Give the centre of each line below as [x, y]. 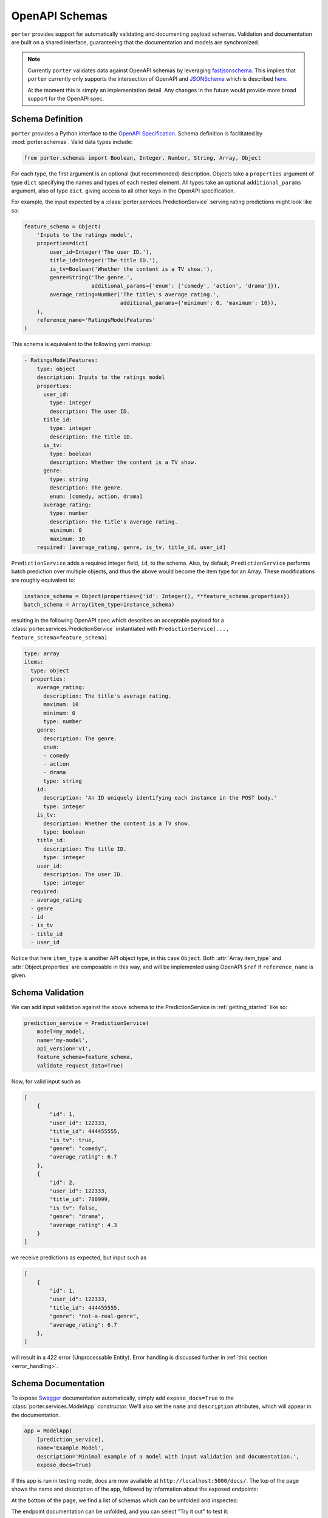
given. [19, 975]
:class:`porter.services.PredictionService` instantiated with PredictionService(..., [120, 629]
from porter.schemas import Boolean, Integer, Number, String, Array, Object [142, 158]
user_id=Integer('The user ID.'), [101, 252]
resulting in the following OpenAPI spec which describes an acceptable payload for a [118, 621]
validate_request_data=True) [80, 1065]
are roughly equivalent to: [43, 580]
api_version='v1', [64, 1048]
